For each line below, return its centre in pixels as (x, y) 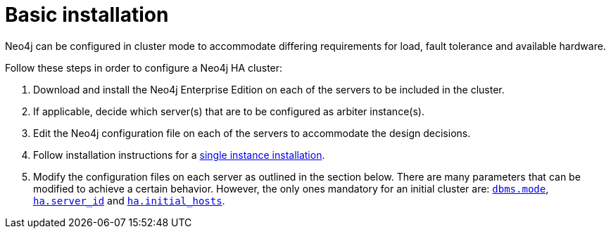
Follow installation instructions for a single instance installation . (179, 155)
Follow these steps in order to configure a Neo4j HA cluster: (144, 67)
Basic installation (87, 15)
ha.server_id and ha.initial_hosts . (129, 200)
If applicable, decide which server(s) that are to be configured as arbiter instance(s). (229, 111)
